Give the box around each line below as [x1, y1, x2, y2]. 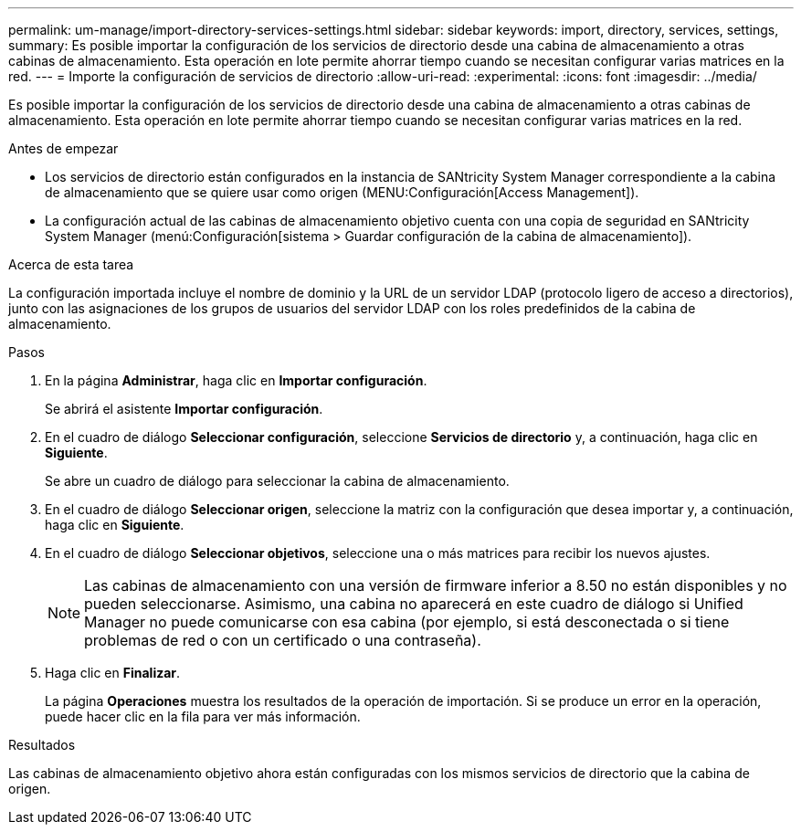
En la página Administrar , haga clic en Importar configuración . [45, 373, 427, 388]
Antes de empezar [8, 141, 119, 156]
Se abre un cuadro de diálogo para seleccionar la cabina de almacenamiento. [45, 473, 510, 489]
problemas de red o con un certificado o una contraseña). [84, 631, 481, 649]
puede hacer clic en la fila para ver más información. [45, 709, 361, 724]
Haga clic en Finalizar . [45, 665, 181, 680]
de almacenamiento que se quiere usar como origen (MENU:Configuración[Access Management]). [45, 184, 639, 200]
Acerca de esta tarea [8, 257, 134, 272]
